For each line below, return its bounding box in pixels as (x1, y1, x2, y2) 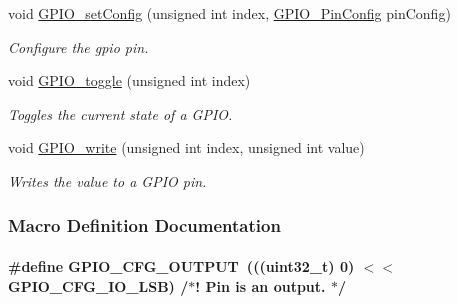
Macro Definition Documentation (8, 213, 281, 238)
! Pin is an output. (195, 275, 326, 296)
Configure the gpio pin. (8, 36, 149, 57)
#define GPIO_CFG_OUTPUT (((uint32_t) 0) (8, 256, 355, 276)
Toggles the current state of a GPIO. (8, 103, 233, 124)
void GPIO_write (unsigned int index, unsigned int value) (8, 137, 365, 158)
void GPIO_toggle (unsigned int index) (8, 70, 251, 91)
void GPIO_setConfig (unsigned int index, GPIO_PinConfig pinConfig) (8, 3, 451, 23)
